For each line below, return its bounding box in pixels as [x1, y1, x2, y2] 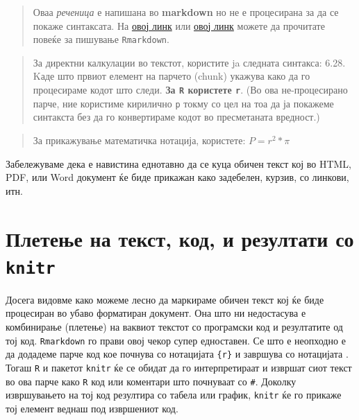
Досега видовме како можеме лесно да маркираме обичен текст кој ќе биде [6, 292, 324, 306]
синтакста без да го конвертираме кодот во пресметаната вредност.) [33, 110, 320, 124]
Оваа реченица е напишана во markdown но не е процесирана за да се [33, 5, 339, 19]
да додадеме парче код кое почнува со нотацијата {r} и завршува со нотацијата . [6, 347, 349, 361]
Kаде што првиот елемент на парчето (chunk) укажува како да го [33, 69, 310, 83]
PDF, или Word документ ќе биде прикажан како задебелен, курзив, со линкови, [6, 170, 349, 184]
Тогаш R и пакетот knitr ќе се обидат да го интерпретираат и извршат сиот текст [6, 360, 352, 374]
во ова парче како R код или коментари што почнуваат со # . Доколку [6, 374, 297, 388]
